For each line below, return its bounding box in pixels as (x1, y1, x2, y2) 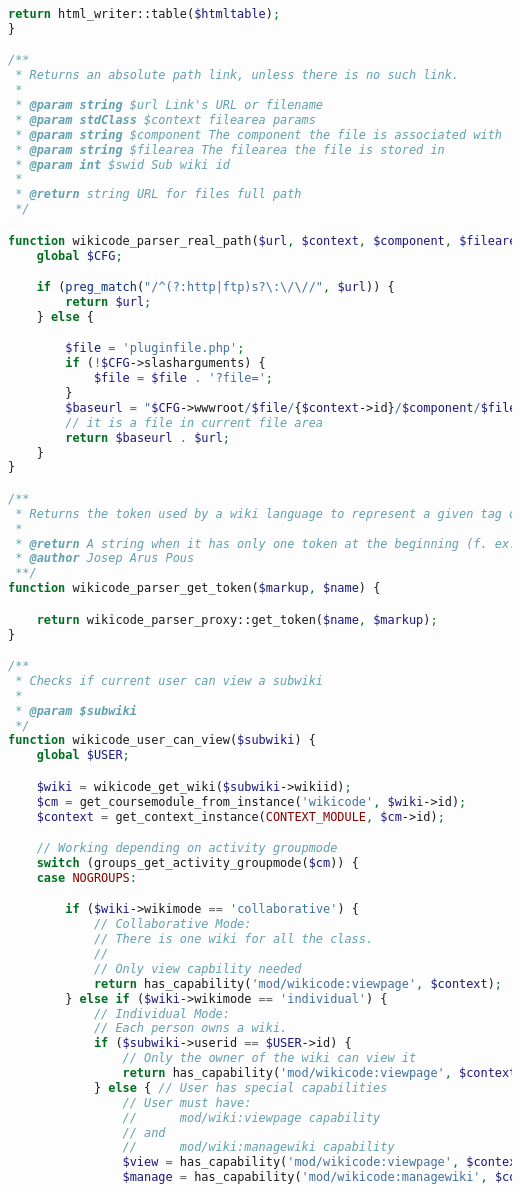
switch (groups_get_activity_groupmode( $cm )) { (36, 856, 359, 871)
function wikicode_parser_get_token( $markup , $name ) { (8, 581, 381, 596)
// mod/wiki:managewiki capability (122, 1140, 395, 1155)
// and (122, 1125, 166, 1140)
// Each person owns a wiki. (93, 1021, 288, 1036)
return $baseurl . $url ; (65, 430, 231, 445)
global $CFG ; (36, 248, 123, 263)
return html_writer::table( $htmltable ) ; (8, 7, 281, 21)
